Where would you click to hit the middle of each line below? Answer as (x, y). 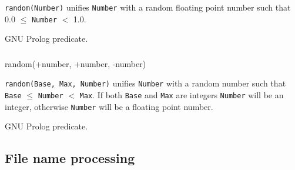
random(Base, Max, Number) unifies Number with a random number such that (145, 83)
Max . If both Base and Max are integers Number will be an (182, 95)
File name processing (70, 158)
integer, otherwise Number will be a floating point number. (109, 106)
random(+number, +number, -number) (76, 63)
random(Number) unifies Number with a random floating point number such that (148, 7)
